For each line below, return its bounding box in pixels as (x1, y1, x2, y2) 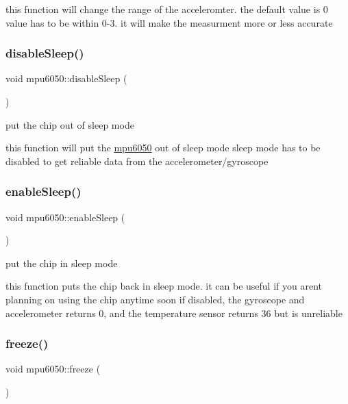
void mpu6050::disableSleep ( (5, 71, 127, 86)
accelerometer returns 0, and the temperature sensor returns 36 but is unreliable (5, 305, 343, 320)
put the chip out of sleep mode (5, 117, 134, 131)
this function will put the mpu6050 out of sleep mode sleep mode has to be (5, 140, 321, 155)
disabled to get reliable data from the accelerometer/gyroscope (5, 153, 269, 168)
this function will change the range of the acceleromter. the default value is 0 (5, 2, 328, 16)
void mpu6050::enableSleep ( (5, 210, 125, 224)
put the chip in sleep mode (5, 255, 118, 270)
